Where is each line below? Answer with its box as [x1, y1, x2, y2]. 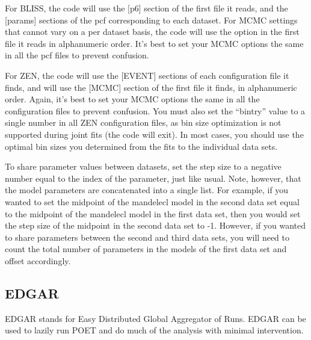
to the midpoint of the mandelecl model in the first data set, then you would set [5, 207, 301, 220]
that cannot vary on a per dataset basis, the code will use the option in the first [5, 25, 300, 38]
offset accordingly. [5, 254, 71, 267]
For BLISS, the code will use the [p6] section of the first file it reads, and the [5, 2, 288, 14]
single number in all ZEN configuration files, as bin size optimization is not [5, 116, 282, 129]
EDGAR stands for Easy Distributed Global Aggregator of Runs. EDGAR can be [5, 312, 306, 324]
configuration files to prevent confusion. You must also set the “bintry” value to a [5, 104, 306, 117]
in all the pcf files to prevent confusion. [5, 49, 149, 61]
